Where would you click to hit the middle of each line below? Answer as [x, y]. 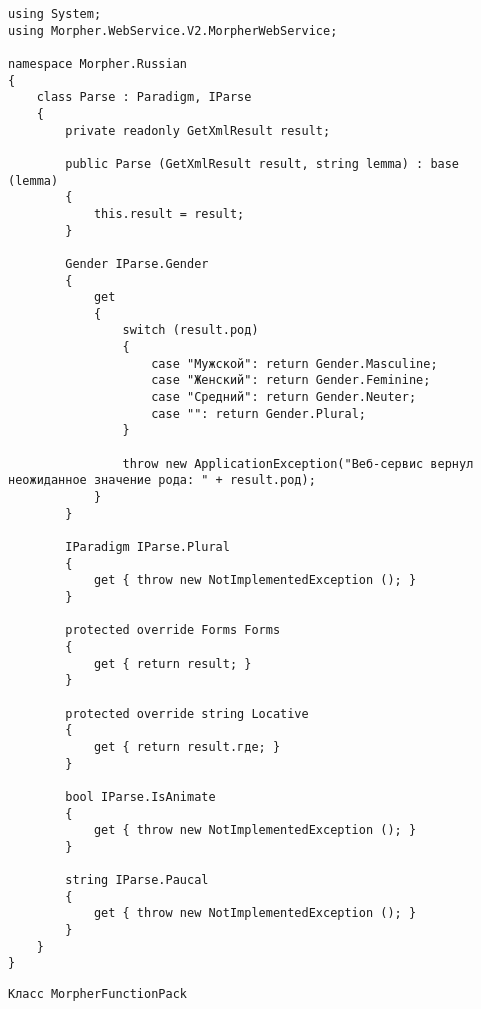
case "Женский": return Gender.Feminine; [291, 380]
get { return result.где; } [187, 746]
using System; [55, 14]
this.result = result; [169, 213]
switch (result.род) [190, 330]
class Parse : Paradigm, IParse [144, 97]
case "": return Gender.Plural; [258, 413]
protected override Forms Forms [173, 630]
